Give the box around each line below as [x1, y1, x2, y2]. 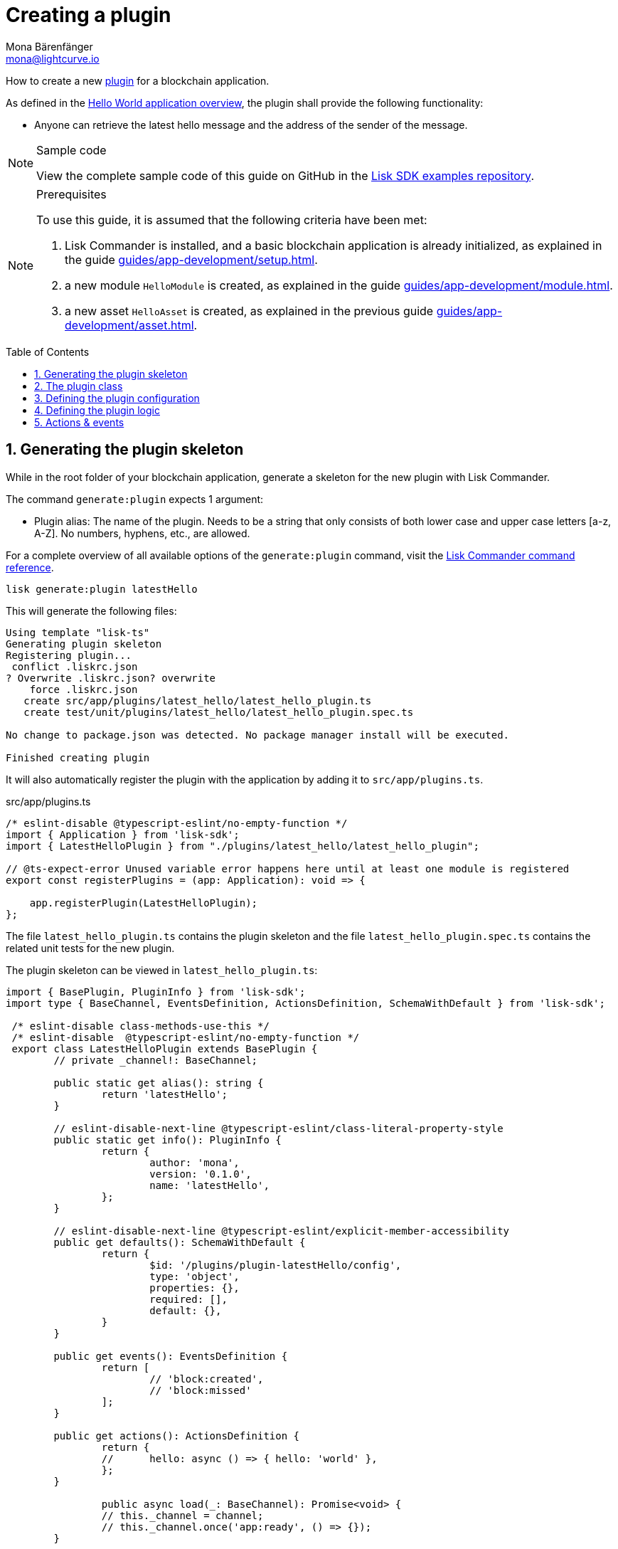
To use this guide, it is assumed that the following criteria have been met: [36, 212, 427, 227]
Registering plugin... [6, 649, 132, 661]
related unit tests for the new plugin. [6, 941, 175, 954]
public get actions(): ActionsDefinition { [53, 1429, 300, 1442]
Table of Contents [6, 345, 90, 358]
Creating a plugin [6, 3, 171, 27]
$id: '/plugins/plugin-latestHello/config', [149, 1259, 402, 1271]
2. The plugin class [34, 379, 123, 392]
